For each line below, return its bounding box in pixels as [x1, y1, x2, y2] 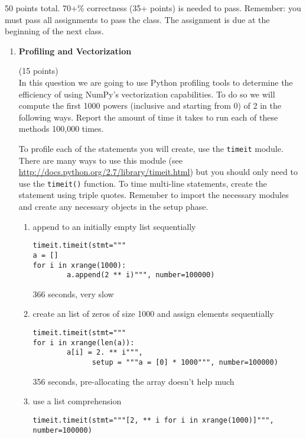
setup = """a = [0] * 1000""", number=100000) [92, 358, 278, 366]
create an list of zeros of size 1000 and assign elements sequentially [32, 307, 274, 320]
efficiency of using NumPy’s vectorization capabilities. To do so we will [18, 87, 275, 100]
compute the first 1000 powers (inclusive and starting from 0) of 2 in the [18, 99, 281, 112]
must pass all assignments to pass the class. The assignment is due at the [5, 13, 270, 25]
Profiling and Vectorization [18, 44, 132, 57]
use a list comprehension [32, 395, 122, 407]
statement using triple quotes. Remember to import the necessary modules [18, 189, 289, 201]
